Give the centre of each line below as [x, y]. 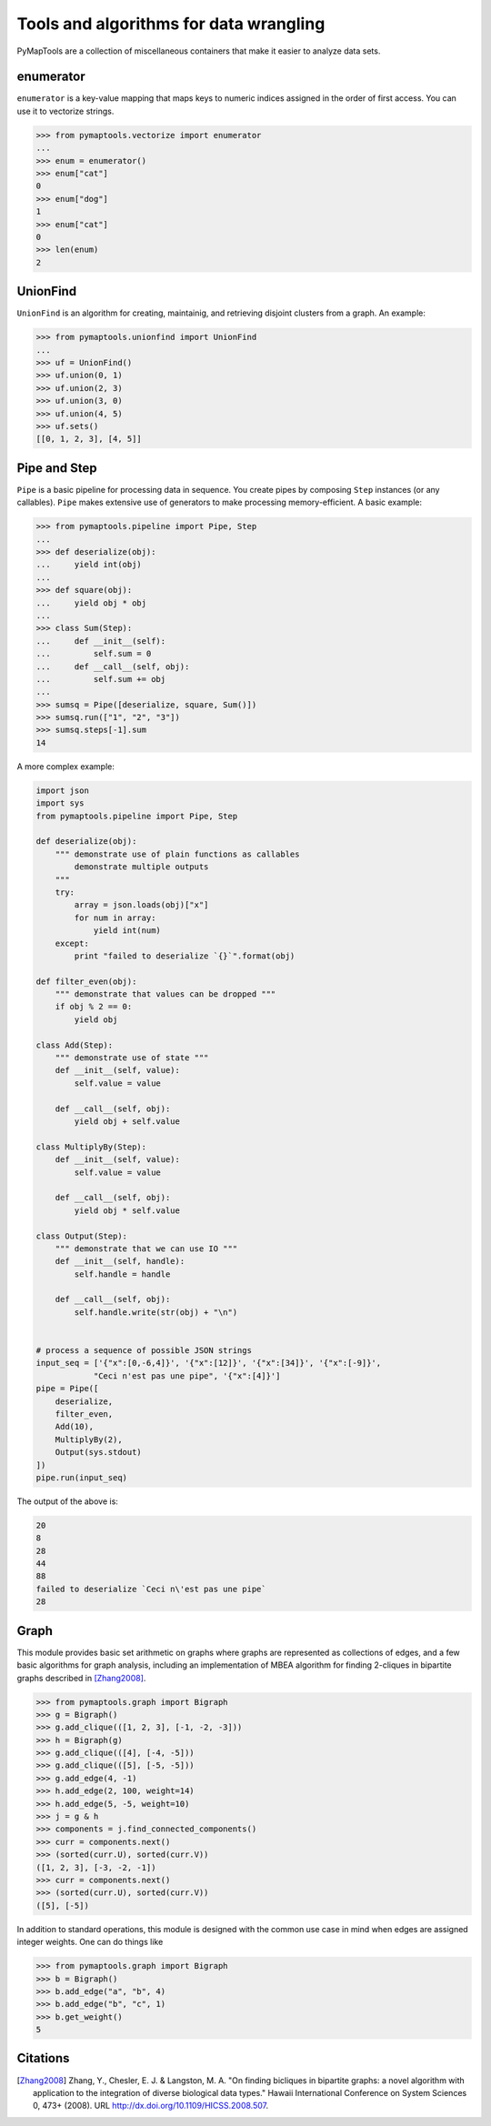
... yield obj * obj [91, 603]
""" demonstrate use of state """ [132, 1058]
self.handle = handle [122, 1274]
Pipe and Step [57, 468]
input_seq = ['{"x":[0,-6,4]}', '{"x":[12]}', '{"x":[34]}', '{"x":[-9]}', [209, 1363]
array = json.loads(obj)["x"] [141, 905]
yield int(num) [127, 931]
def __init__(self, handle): [120, 1261]
